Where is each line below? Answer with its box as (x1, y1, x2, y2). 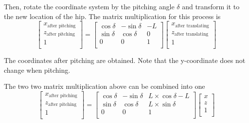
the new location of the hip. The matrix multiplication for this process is (4, 11, 221, 21)
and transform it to (182, 1, 240, 11)
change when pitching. (4, 64, 71, 75)
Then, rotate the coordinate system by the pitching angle (4, 1, 175, 11)
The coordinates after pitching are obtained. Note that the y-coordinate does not (4, 55, 246, 65)
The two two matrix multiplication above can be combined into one (4, 81, 205, 91)
